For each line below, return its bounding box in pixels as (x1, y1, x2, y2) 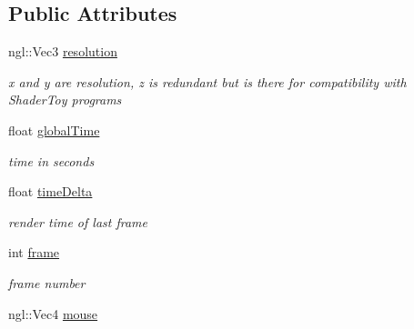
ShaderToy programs (8, 90, 122, 109)
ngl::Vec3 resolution (8, 42, 117, 61)
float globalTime (8, 120, 100, 139)
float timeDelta (8, 182, 93, 201)
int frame (8, 243, 60, 262)
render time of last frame (8, 212, 147, 231)
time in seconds (8, 151, 95, 170)
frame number (8, 273, 86, 292)
